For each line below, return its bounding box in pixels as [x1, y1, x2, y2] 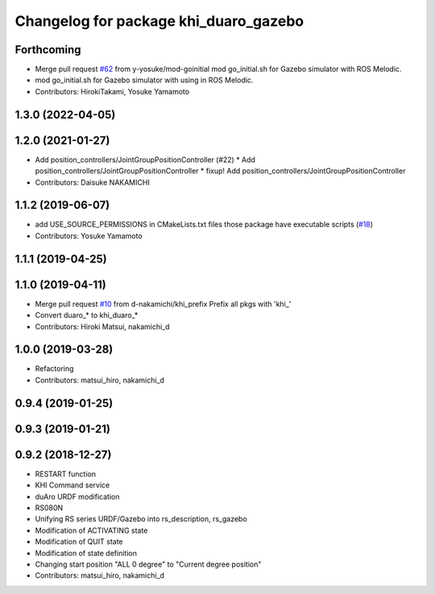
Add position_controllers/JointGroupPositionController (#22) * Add [35, 154, 255, 165]
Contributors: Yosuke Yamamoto [35, 231, 143, 241]
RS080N [35, 503, 64, 512]
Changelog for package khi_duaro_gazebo [14, 12, 304, 30]
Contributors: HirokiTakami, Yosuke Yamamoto [35, 86, 189, 96]
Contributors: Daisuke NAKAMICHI [35, 178, 151, 187]
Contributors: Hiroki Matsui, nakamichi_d [35, 321, 170, 331]
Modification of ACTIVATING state [35, 525, 148, 535]
